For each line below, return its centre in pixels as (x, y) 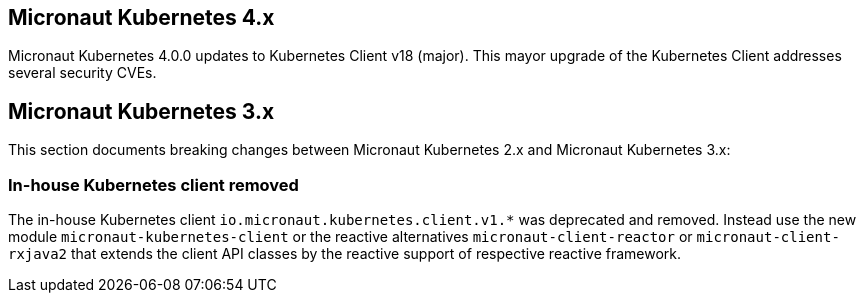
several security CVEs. (82, 73)
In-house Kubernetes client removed (153, 184)
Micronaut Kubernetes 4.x (141, 17)
